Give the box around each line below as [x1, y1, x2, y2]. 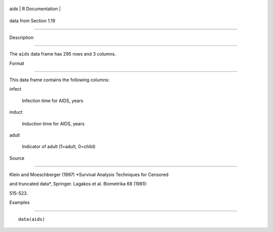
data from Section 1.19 [9, 18, 56, 24]
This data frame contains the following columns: [9, 76, 110, 83]
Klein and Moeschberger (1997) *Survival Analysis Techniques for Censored [9, 172, 169, 178]
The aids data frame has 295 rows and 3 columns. [9, 51, 116, 57]
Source [9, 155, 25, 161]
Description [9, 34, 34, 40]
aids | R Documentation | [9, 6, 61, 12]
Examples [9, 200, 30, 206]
